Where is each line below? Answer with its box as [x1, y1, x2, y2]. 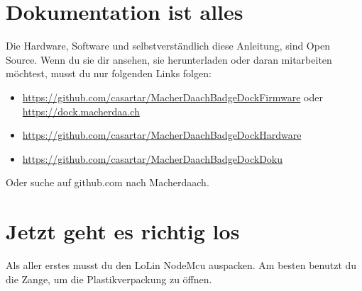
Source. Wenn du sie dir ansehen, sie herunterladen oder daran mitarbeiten [6, 52, 332, 67]
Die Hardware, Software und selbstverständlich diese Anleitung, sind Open [6, 38, 330, 53]
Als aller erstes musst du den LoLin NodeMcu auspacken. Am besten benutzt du [6, 258, 357, 272]
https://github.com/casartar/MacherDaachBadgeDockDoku [22, 151, 283, 166]
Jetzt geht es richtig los [6, 217, 240, 246]
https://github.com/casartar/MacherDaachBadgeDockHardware [22, 127, 302, 142]
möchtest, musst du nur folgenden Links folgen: [6, 66, 212, 81]
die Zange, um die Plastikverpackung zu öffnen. [6, 271, 212, 286]
